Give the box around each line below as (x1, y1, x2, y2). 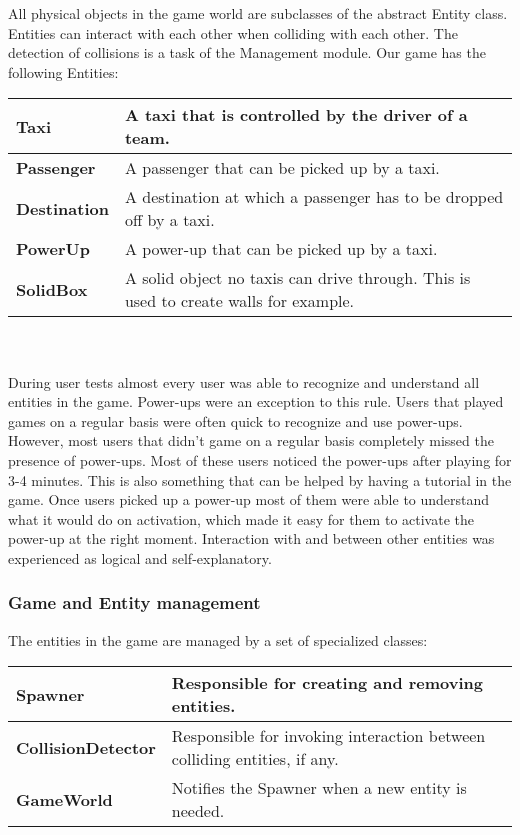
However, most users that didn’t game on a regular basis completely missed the (8, 430, 494, 451)
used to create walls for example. (124, 289, 355, 313)
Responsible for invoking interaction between (171, 724, 486, 748)
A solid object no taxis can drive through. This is (124, 266, 471, 290)
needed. (171, 799, 225, 823)
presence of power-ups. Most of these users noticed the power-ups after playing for (8, 449, 512, 470)
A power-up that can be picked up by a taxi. (124, 237, 438, 261)
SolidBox (16, 277, 88, 301)
